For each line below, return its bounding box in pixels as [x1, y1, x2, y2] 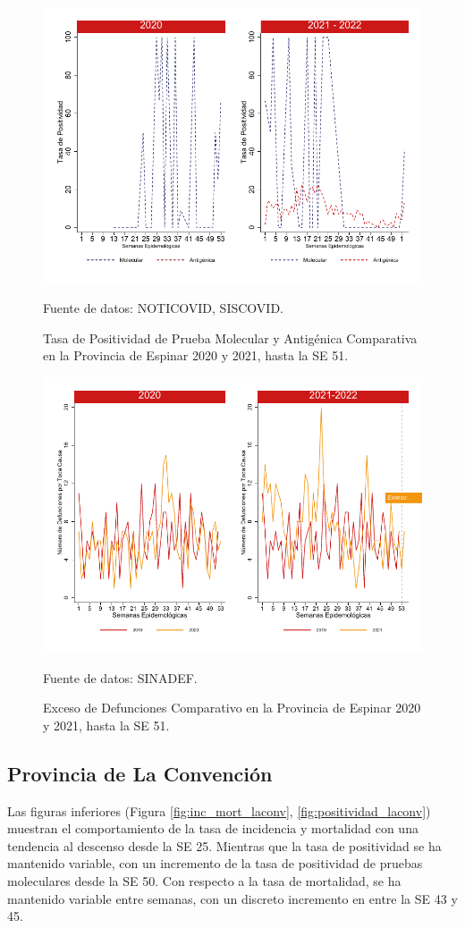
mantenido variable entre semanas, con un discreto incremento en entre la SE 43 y [7, 889, 458, 907]
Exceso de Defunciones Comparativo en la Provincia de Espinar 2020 [43, 698, 421, 717]
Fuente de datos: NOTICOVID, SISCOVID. [43, 298, 283, 316]
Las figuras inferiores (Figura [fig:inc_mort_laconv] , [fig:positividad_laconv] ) [7, 801, 431, 820]
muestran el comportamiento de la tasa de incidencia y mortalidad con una [7, 819, 418, 838]
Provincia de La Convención [7, 759, 273, 787]
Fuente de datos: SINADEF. [43, 668, 198, 687]
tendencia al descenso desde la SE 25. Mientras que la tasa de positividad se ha [7, 836, 442, 855]
